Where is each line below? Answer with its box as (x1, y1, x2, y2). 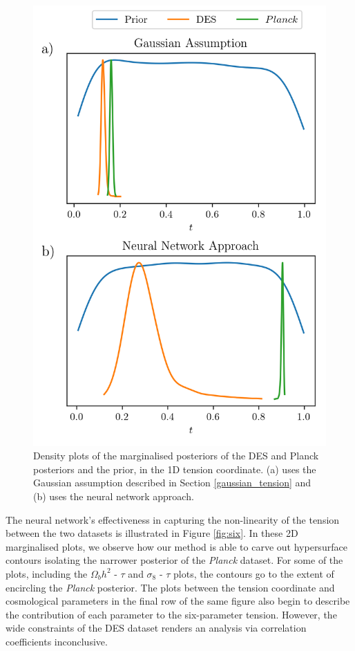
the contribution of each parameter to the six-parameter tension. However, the (6, 607, 337, 621)
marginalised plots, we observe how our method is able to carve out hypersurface (6, 539, 347, 553)
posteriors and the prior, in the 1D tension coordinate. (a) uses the (33, 461, 316, 476)
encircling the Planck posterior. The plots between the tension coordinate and (6, 580, 335, 594)
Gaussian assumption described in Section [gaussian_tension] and (33, 475, 311, 490)
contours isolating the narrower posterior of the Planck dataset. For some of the (6, 553, 343, 567)
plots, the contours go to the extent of (173, 566, 334, 580)
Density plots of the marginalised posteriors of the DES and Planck (33, 448, 319, 463)
